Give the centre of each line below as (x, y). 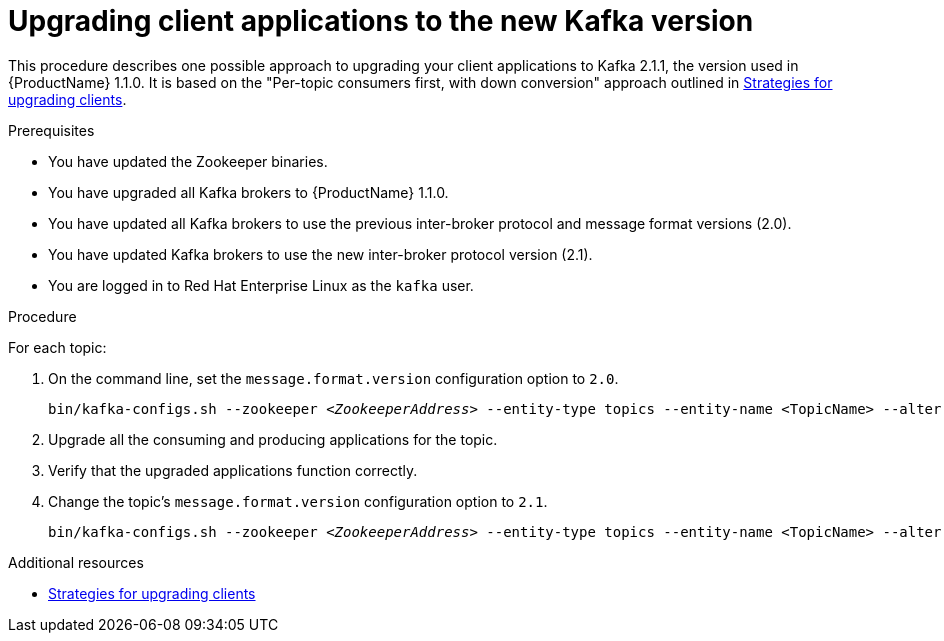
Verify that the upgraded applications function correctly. (233, 470)
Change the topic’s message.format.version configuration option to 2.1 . (298, 501)
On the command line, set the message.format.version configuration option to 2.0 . (333, 378)
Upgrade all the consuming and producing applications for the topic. (273, 439)
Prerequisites (51, 130)
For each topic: (57, 347)
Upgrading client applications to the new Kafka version (381, 21)
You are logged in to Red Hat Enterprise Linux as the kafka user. (261, 285)
